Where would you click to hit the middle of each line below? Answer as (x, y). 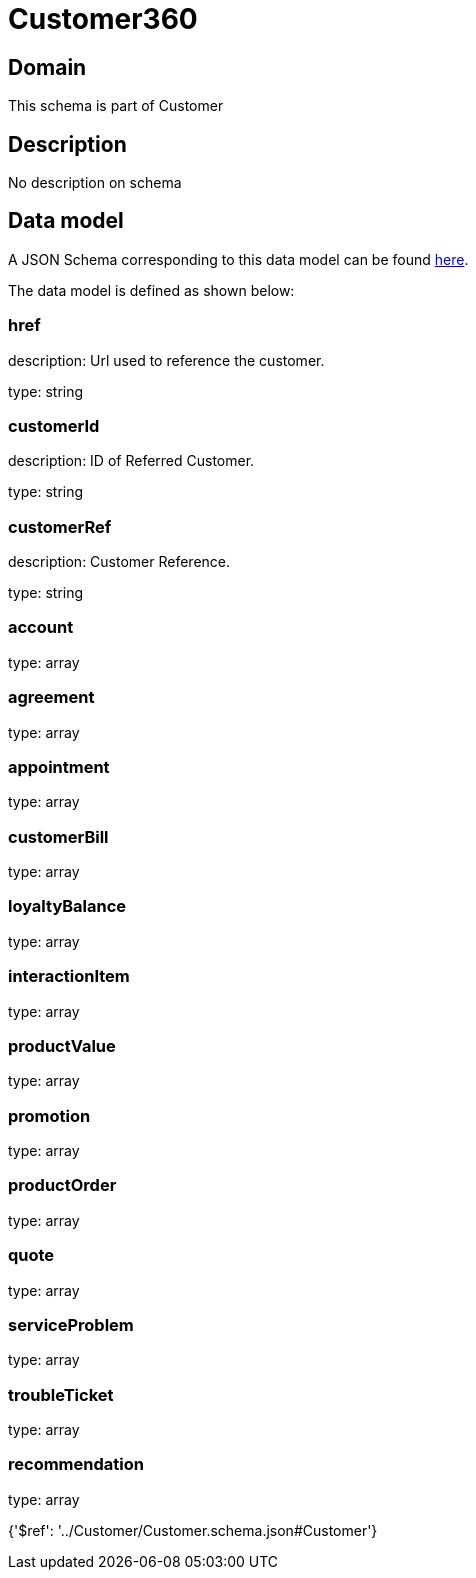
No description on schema (95, 183)
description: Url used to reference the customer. (166, 360)
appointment (59, 766)
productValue (62, 1045)
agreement (51, 697)
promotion (49, 1115)
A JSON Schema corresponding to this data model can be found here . (238, 259)
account (41, 627)
